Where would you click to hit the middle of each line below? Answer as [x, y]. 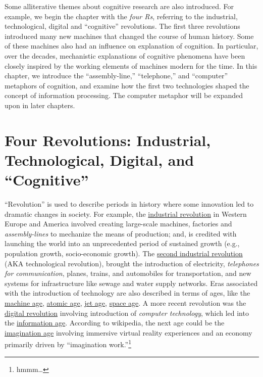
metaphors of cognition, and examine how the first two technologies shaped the [127, 85]
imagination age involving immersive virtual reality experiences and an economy [128, 332]
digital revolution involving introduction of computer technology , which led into [127, 313]
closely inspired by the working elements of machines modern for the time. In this [131, 65]
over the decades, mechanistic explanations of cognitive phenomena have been [125, 55]
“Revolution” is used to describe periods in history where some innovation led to [129, 204]
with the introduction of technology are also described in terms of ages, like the [127, 293]
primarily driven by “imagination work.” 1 [68, 343]
